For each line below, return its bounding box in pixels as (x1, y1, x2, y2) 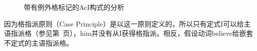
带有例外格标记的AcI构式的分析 (24, 2, 125, 12)
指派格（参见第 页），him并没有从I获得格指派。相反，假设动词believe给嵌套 (10, 28, 253, 38)
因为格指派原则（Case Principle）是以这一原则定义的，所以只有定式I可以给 (4, 18, 244, 28)
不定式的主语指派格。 (4, 37, 73, 48)
